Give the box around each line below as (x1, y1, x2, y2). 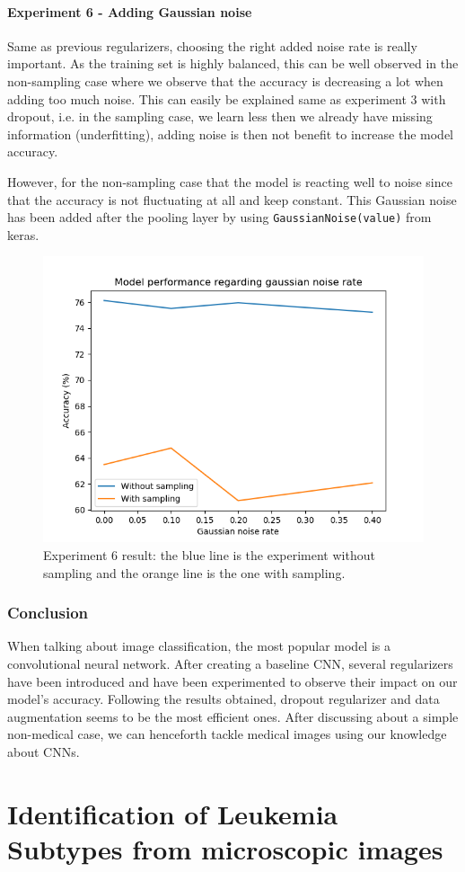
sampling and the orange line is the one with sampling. (43, 563, 346, 582)
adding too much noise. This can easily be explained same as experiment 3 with (7, 89, 446, 108)
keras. (7, 225, 39, 244)
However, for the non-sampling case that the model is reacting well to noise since (7, 172, 452, 191)
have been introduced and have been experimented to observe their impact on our (7, 672, 458, 690)
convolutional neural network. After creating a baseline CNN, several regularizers (7, 654, 453, 672)
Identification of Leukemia (7, 795, 338, 832)
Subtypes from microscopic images (7, 830, 443, 867)
